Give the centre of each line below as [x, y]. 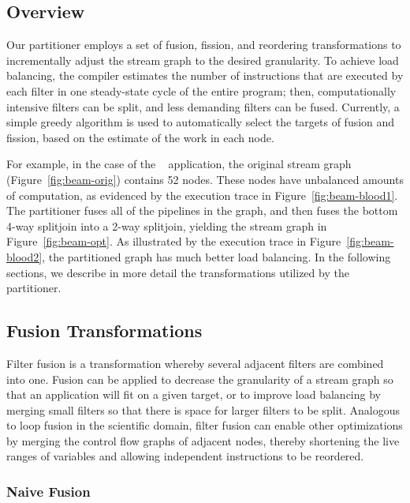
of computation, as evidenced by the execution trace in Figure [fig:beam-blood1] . [202, 195]
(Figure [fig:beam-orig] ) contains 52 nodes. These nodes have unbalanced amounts [205, 179]
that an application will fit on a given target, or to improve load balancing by [194, 394]
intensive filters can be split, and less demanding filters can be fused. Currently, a [203, 106]
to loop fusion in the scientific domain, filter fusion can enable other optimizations [205, 425]
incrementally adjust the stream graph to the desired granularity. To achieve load [203, 60]
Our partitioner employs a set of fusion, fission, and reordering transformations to [204, 45]
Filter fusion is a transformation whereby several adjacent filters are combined [195, 363]
